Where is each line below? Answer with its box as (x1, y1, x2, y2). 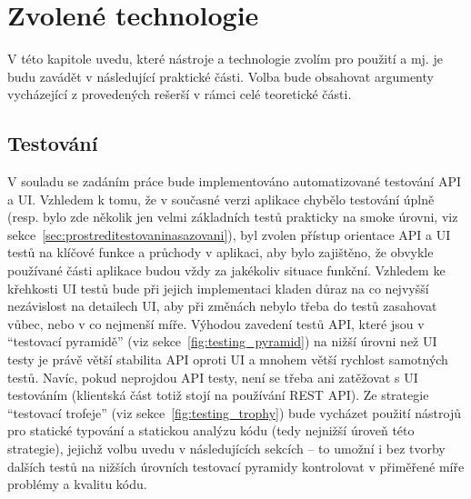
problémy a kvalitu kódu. (7, 474, 147, 494)
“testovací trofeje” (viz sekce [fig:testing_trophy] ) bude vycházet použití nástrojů (7, 403, 461, 422)
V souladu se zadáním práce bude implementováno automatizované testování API (7, 172, 461, 191)
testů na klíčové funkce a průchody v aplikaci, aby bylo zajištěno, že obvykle (7, 243, 434, 262)
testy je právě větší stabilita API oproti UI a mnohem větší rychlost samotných (7, 350, 448, 369)
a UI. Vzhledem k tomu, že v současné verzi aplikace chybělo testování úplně (7, 189, 435, 208)
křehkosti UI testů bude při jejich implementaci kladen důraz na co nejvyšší (7, 278, 429, 297)
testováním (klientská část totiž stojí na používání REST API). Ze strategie (7, 385, 429, 404)
